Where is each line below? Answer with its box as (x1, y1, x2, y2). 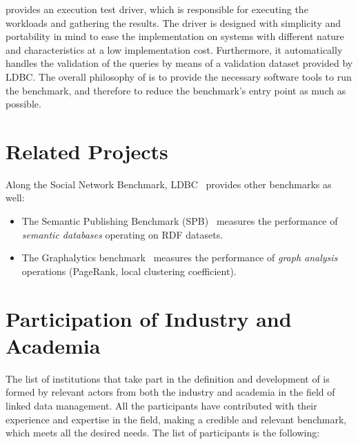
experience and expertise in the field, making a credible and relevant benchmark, (6, 412, 347, 426)
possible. (6, 97, 41, 111)
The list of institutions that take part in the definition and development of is (6, 371, 330, 385)
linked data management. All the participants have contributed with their (6, 398, 317, 412)
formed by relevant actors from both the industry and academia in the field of (6, 385, 335, 399)
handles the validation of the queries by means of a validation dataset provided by (6, 56, 353, 70)
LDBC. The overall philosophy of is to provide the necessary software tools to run (6, 69, 352, 83)
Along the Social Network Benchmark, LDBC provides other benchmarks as (6, 176, 332, 191)
